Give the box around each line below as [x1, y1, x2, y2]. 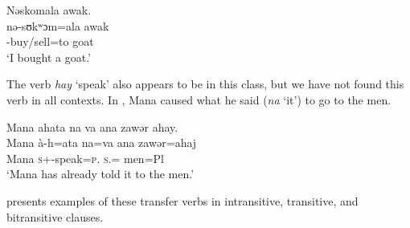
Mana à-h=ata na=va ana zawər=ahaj [6, 134, 197, 151]
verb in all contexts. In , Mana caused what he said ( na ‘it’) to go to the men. [6, 91, 392, 108]
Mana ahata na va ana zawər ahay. [6, 118, 178, 135]
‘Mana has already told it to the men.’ [6, 165, 195, 182]
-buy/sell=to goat [6, 33, 94, 50]
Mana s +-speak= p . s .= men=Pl [6, 149, 164, 166]
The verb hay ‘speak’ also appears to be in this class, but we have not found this [6, 75, 404, 92]
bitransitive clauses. [6, 208, 104, 225]
